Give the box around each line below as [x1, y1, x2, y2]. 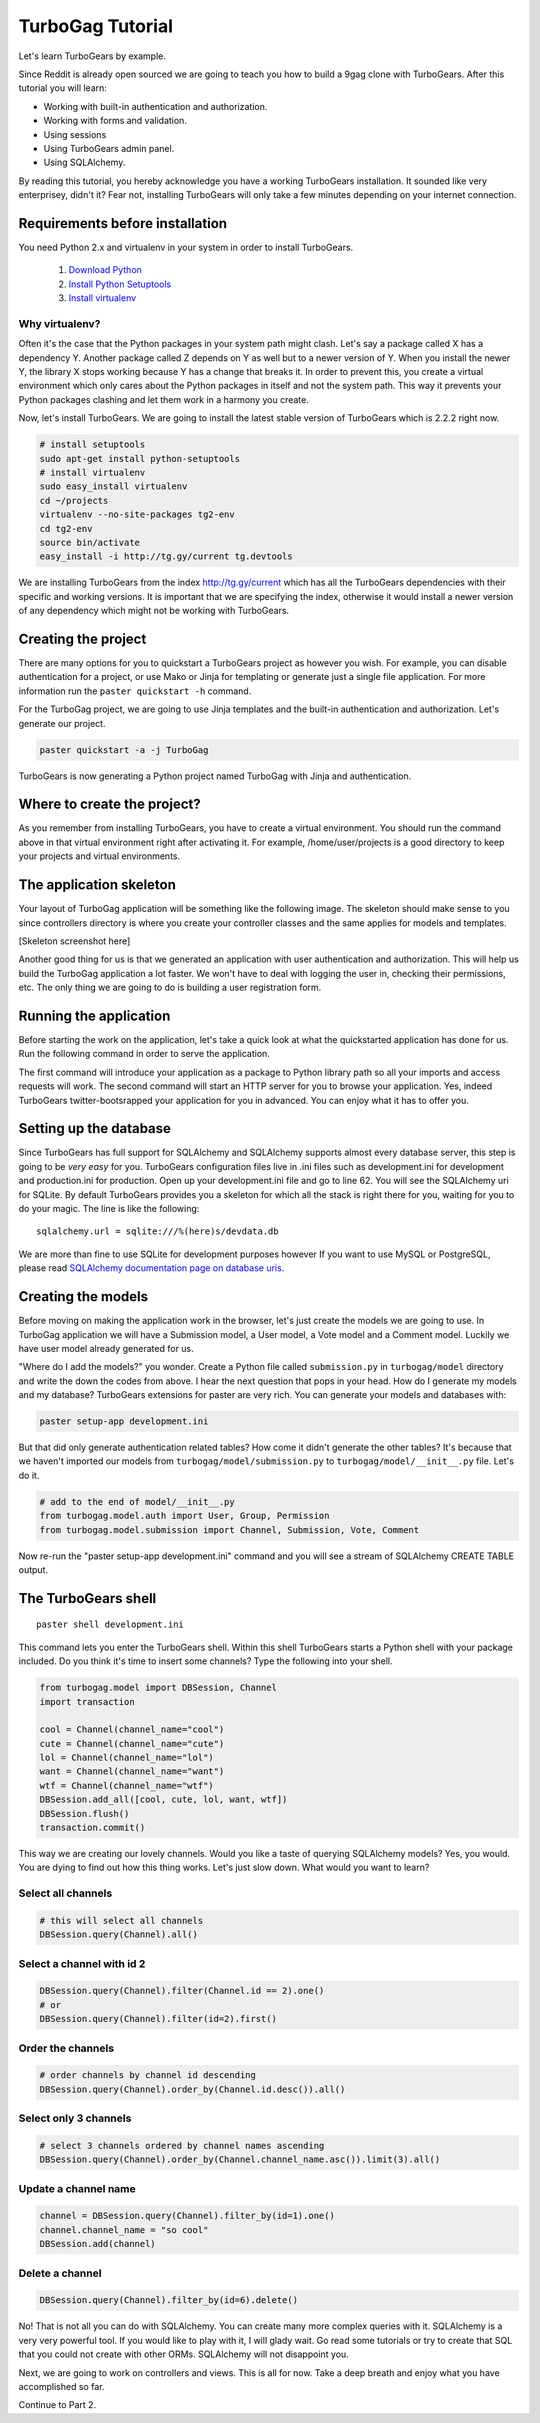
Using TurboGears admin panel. [43, 142, 175, 154]
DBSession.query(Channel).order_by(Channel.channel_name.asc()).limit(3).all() [39, 2154, 441, 2165]
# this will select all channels [39, 1915, 204, 1926]
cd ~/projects [39, 495, 109, 506]
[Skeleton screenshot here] [18, 935, 131, 947]
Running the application [18, 1007, 171, 1024]
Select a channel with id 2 [18, 1956, 146, 1970]
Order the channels [18, 2041, 115, 2055]
